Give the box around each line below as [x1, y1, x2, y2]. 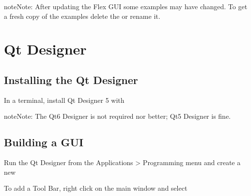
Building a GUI [4, 135, 84, 150]
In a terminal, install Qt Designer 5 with [4, 95, 125, 105]
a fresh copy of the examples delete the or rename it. [4, 11, 160, 21]
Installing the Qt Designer [4, 72, 138, 87]
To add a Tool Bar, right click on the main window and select [4, 183, 188, 193]
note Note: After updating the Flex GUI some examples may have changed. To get [4, 1, 248, 11]
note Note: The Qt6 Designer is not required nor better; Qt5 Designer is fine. [4, 111, 231, 121]
